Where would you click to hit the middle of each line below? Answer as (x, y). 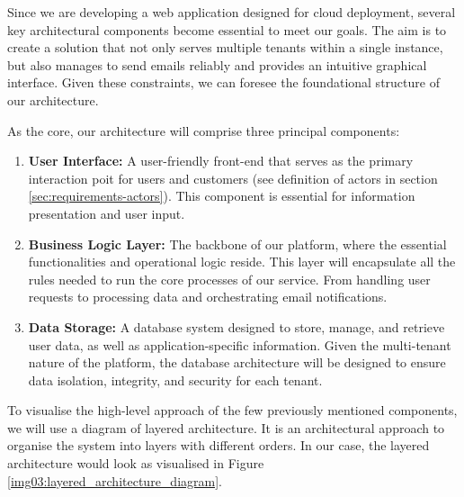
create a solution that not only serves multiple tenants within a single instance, (225, 47)
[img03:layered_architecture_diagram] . (115, 480)
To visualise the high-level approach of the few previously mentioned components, (232, 410)
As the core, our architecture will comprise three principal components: (204, 130)
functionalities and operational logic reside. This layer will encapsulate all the (242, 262)
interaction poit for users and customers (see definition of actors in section (233, 178)
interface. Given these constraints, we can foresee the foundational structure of (223, 82)
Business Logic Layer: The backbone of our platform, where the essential (237, 244)
